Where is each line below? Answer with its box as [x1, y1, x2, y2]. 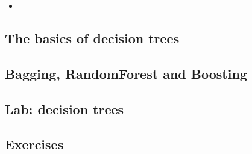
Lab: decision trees [5, 99, 124, 118]
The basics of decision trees [5, 28, 180, 47]
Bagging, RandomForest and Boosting [5, 64, 247, 82]
